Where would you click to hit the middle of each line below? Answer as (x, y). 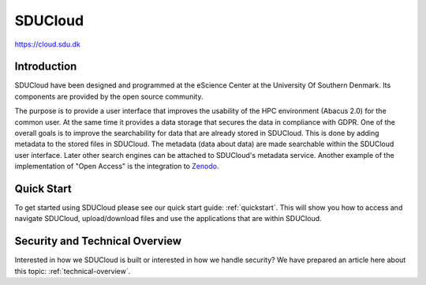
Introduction (46, 67)
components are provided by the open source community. (109, 96)
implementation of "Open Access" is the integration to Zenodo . (117, 167)
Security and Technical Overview (98, 241)
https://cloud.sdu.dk (47, 44)
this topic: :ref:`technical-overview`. (73, 271)
